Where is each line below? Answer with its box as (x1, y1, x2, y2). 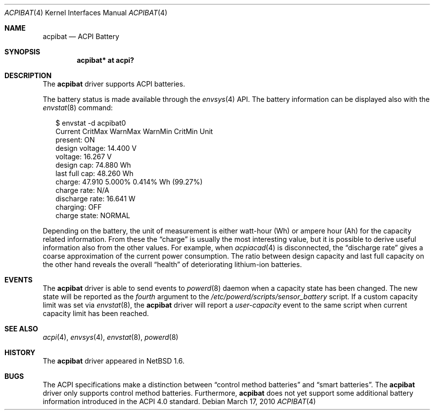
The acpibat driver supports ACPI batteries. (43, 80, 185, 88)
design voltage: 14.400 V (55, 144, 137, 152)
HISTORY (4, 348, 36, 357)
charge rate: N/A (55, 186, 109, 194)
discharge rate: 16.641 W (55, 194, 136, 203)
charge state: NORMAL (55, 211, 131, 220)
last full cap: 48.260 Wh (55, 169, 134, 178)
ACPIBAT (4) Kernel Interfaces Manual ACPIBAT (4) (4, 8, 168, 17)
